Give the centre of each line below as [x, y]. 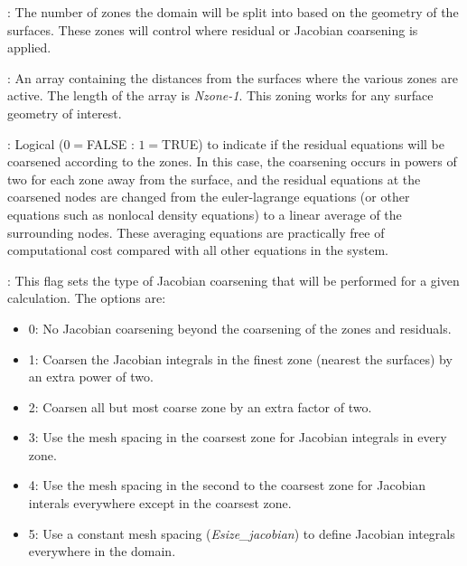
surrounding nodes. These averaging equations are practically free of [196, 232]
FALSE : [111, 143]
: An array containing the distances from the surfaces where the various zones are [233, 77]
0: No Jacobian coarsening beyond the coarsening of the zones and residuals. [240, 328]
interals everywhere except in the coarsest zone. [160, 503]
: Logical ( [36, 143]
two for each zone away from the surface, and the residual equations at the [214, 179]
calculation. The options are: [87, 298]
